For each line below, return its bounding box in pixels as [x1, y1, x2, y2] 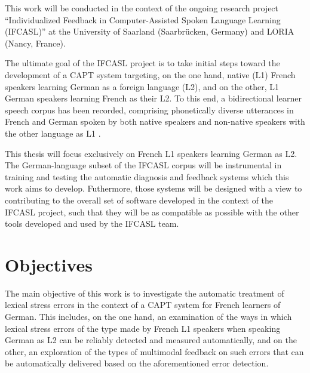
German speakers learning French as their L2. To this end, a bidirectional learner [5, 92, 302, 104]
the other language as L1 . [5, 127, 101, 139]
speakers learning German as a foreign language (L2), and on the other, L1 [5, 80, 280, 93]
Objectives [5, 252, 93, 276]
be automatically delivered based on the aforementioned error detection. [5, 357, 269, 369]
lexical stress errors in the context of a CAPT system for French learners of [5, 298, 281, 311]
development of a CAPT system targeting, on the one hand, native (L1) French [5, 68, 296, 81]
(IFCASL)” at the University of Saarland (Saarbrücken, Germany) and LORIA [5, 25, 294, 38]
